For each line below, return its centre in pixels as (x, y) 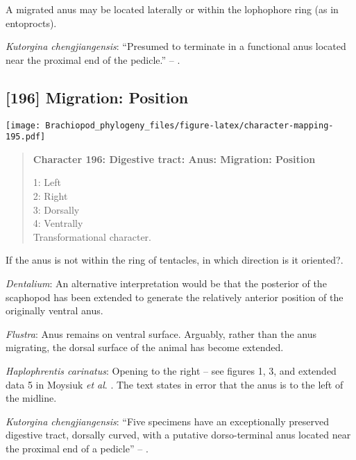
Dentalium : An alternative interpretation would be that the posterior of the (166, 283)
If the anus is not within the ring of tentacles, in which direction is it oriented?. (175, 260)
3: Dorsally (56, 209)
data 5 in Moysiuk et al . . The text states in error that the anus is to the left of (175, 384)
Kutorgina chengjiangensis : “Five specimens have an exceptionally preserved (167, 421)
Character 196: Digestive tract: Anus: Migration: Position (174, 159)
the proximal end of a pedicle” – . (77, 448)
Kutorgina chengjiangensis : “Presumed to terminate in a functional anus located (176, 46)
